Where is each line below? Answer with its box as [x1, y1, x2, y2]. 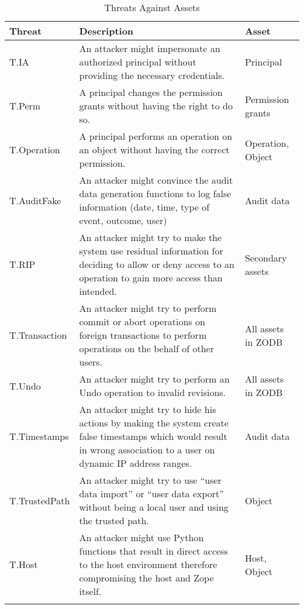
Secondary [244, 250, 287, 264]
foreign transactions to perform [79, 328, 207, 342]
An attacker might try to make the [79, 230, 222, 244]
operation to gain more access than [79, 271, 223, 284]
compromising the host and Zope [79, 571, 214, 584]
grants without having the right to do [79, 99, 233, 112]
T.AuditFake [9, 193, 61, 207]
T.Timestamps [9, 429, 69, 443]
